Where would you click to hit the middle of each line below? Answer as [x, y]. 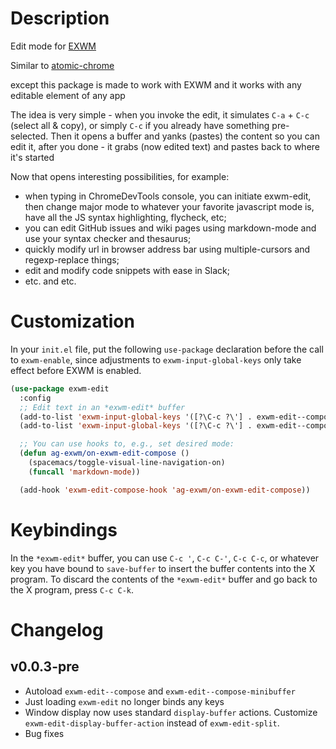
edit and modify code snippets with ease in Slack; [127, 270]
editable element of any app [68, 95]
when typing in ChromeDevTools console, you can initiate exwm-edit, [168, 196]
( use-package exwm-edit [60, 388]
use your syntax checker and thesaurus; [108, 238]
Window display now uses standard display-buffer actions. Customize [171, 712]
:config [35, 398]
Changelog [57, 629]
